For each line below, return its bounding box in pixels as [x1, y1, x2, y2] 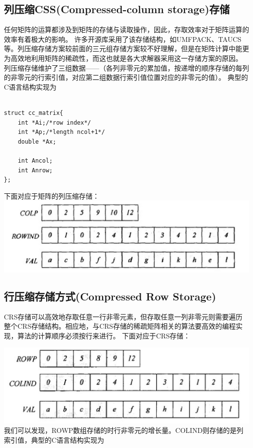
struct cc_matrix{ [4, 109, 63, 116]
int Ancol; [18, 157, 53, 164]
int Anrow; [18, 167, 53, 174]
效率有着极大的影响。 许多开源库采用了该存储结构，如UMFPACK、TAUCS [4, 34, 242, 44]
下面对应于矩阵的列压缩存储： [4, 190, 99, 201]
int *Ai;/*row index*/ [18, 119, 91, 126]
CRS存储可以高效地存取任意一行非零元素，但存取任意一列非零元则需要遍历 [4, 311, 243, 321]
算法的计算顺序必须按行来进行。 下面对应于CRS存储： [17, 330, 190, 340]
